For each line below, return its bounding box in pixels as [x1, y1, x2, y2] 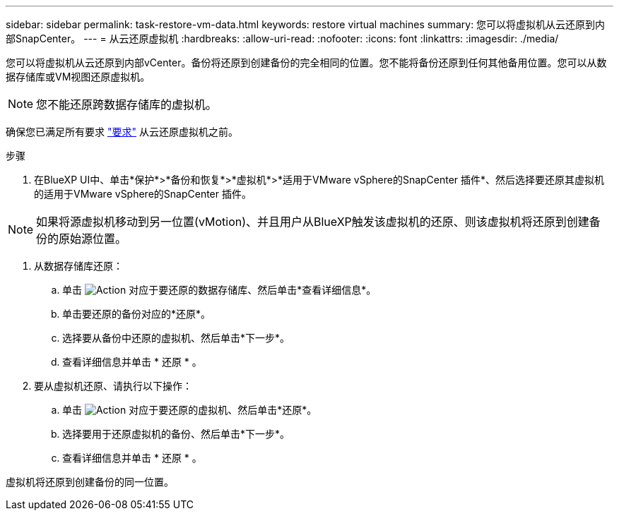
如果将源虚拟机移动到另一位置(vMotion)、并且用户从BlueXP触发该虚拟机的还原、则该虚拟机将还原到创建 [36, 215, 589, 229]
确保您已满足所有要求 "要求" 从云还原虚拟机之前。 [6, 126, 238, 138]
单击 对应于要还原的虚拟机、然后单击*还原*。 [62, 404, 317, 416]
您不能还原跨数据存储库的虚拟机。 [36, 97, 218, 112]
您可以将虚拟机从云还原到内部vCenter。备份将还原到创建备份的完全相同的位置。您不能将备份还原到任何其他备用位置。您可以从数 [6, 56, 607, 68]
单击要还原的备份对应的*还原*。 [62, 308, 211, 320]
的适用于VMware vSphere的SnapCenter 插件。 [34, 188, 252, 200]
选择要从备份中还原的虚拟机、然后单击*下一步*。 [62, 332, 290, 344]
